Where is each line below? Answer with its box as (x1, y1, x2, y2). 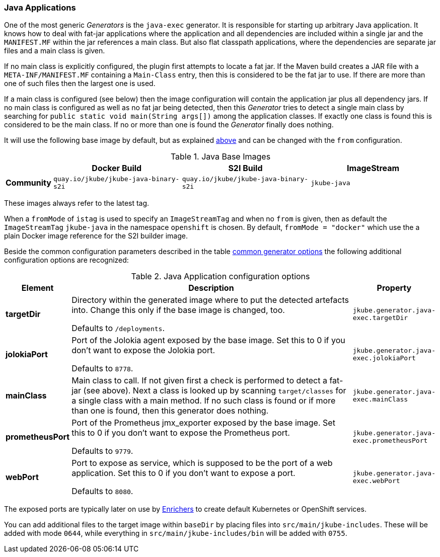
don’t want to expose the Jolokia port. (71, 345, 215, 356)
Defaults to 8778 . (71, 363, 133, 374)
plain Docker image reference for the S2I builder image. (4, 231, 188, 241)
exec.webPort (352, 477, 400, 485)
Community (6, 178, 51, 188)
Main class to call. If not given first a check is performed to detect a (71, 375, 327, 386)
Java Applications (4, 3, 76, 13)
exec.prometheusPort (352, 437, 428, 445)
